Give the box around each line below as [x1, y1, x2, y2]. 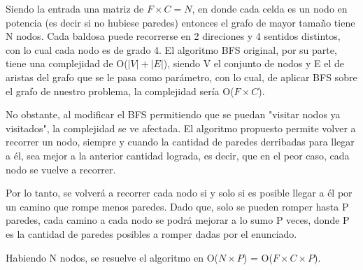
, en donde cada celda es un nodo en [192, 1, 348, 15]
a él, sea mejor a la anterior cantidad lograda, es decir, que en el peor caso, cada [6, 148, 350, 162]
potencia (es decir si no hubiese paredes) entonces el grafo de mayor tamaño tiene [6, 15, 355, 29]
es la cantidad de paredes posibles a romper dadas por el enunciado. [6, 226, 297, 241]
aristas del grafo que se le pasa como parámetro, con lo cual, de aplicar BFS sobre [6, 69, 357, 84]
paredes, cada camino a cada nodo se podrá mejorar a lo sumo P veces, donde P [6, 213, 350, 227]
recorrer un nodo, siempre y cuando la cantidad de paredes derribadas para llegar [6, 134, 355, 149]
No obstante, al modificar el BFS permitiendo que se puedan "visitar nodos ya [6, 107, 341, 122]
